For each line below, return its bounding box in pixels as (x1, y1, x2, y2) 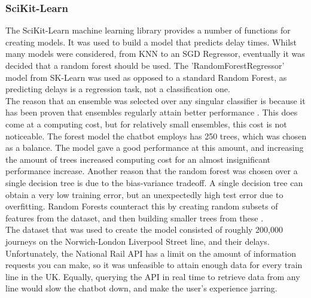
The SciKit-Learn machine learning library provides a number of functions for (5, 24, 291, 37)
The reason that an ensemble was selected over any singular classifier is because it (5, 94, 306, 107)
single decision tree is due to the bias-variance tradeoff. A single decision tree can (5, 176, 303, 188)
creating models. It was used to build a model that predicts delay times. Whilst (5, 35, 297, 48)
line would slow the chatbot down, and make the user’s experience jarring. (5, 282, 278, 294)
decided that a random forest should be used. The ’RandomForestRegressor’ (5, 59, 285, 71)
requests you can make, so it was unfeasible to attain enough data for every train (5, 259, 303, 271)
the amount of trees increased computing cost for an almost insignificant (5, 153, 271, 165)
